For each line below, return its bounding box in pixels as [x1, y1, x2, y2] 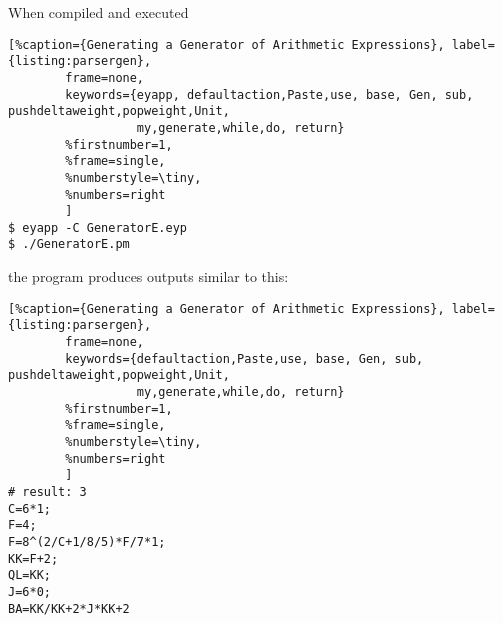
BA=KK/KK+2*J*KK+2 [8, 601, 130, 616]
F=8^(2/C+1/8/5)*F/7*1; [8, 534, 166, 549]
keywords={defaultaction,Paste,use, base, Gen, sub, [65, 351, 424, 366]
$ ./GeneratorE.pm [8, 237, 130, 252]
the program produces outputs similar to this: [8, 266, 289, 287]
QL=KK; [8, 568, 51, 583]
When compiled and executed [8, 2, 189, 22]
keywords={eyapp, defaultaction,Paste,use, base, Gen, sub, [65, 87, 474, 102]
